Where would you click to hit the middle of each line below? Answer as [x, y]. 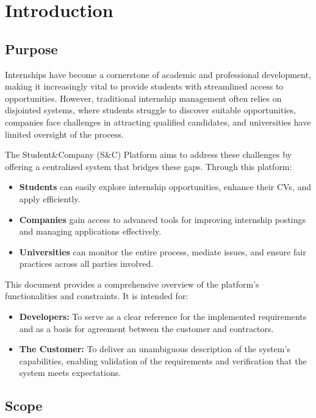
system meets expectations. [70, 373]
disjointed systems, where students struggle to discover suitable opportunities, [150, 110]
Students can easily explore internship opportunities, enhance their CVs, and [165, 187]
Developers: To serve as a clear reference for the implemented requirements [163, 317]
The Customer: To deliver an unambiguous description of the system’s [155, 349]
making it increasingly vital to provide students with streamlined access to [144, 86]
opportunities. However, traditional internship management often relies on [143, 98]
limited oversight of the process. [64, 134]
